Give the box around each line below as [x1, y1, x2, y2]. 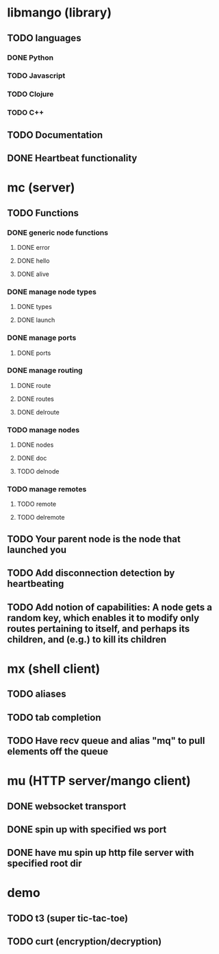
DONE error [16, 243, 50, 251]
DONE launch [16, 316, 55, 324]
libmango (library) [7, 5, 112, 21]
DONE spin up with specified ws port [7, 824, 167, 835]
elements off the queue [7, 745, 109, 757]
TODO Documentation [7, 129, 103, 141]
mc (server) [7, 180, 75, 196]
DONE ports [16, 349, 51, 357]
